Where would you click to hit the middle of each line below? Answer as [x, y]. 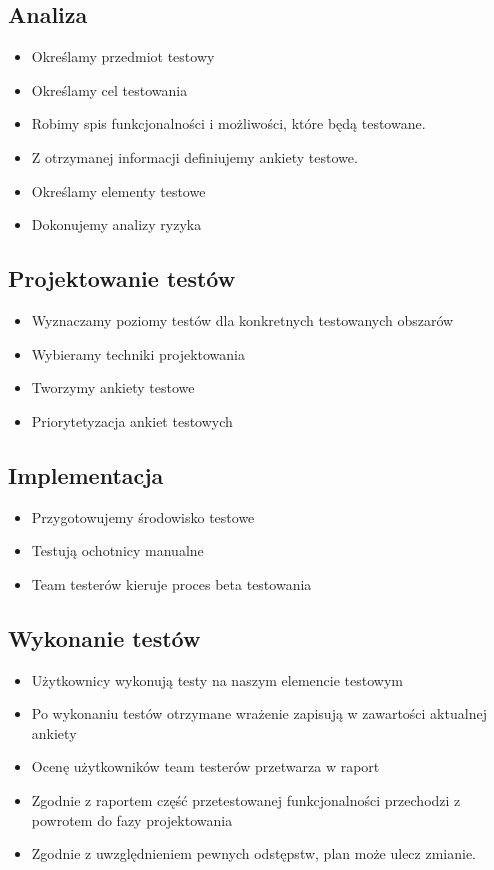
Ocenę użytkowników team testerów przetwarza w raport [205, 766]
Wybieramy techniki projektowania [138, 353]
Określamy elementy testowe [118, 190]
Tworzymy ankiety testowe [113, 387]
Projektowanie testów [122, 278]
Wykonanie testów [104, 637]
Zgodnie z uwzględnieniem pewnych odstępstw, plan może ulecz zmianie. [254, 853]
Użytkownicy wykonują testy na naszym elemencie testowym [217, 679]
